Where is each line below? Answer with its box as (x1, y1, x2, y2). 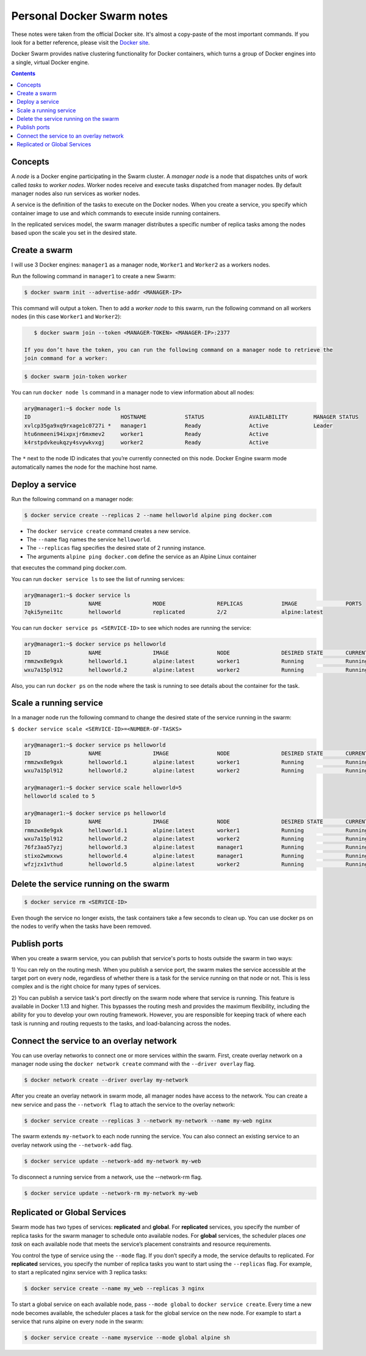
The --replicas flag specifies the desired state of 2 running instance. (26, 544, 206, 552)
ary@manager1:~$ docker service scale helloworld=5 (24, 784, 182, 791)
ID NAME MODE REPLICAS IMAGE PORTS (24, 600, 362, 607)
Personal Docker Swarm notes (11, 9, 168, 23)
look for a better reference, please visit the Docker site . (11, 38, 150, 46)
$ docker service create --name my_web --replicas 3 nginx (24, 1285, 204, 1292)
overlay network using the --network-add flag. (11, 1141, 133, 1149)
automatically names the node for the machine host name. (11, 463, 158, 471)
